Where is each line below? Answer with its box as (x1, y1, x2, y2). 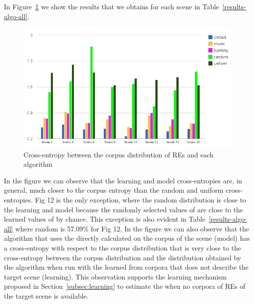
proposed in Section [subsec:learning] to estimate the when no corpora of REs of (4, 281, 246, 291)
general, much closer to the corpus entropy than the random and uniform (4, 185, 224, 195)
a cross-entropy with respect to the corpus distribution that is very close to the (4, 242, 241, 253)
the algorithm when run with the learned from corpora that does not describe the (4, 262, 249, 272)
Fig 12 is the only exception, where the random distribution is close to (35, 194, 246, 204)
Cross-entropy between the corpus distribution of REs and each (23, 149, 214, 159)
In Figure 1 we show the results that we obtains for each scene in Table (4, 1, 219, 11)
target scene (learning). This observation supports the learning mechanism (4, 271, 227, 281)
